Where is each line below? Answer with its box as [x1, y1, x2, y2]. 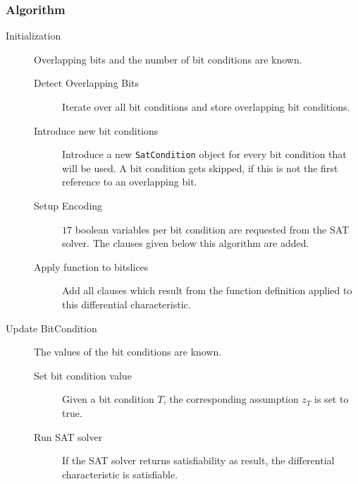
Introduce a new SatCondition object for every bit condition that [62, 147, 347, 162]
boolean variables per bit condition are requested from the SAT [75, 222, 350, 236]
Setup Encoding [34, 198, 103, 213]
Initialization [6, 28, 61, 43]
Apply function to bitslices [34, 259, 149, 274]
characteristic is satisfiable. [62, 466, 178, 481]
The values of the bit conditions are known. [34, 344, 222, 359]
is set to [314, 392, 349, 406]
